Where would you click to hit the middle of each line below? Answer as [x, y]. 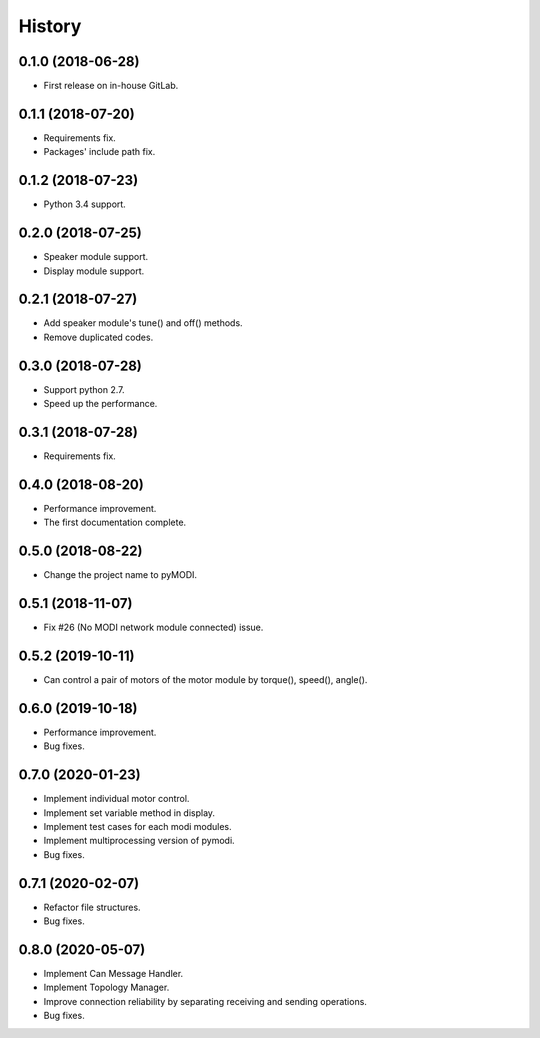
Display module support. [94, 271]
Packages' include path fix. [99, 152]
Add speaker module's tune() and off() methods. [143, 323]
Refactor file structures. [92, 907]
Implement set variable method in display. [129, 812]
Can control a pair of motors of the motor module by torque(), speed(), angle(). [205, 680]
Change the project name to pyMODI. [120, 575]
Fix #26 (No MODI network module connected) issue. [153, 627]
